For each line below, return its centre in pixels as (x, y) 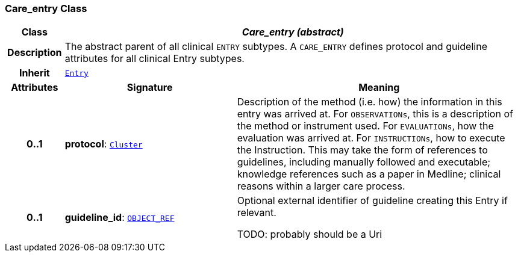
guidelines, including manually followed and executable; (364, 162)
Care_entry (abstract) (293, 32)
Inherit (34, 73)
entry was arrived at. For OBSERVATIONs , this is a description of (375, 114)
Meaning (379, 88)
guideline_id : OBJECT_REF (120, 218)
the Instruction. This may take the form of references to (362, 150)
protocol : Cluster (104, 144)
